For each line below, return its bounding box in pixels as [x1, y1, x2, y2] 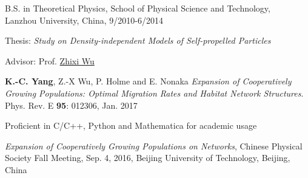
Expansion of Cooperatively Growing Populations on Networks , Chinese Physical [5, 139, 303, 152]
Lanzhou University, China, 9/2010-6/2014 [5, 13, 163, 26]
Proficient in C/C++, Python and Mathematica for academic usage [5, 119, 257, 132]
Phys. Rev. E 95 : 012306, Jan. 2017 [5, 98, 138, 111]
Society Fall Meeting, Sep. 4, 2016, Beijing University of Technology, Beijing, [5, 151, 290, 164]
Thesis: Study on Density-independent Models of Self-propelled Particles [5, 34, 271, 47]
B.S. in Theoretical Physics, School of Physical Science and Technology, [5, 2, 270, 14]
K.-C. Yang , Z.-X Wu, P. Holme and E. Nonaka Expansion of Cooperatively [5, 75, 292, 87]
